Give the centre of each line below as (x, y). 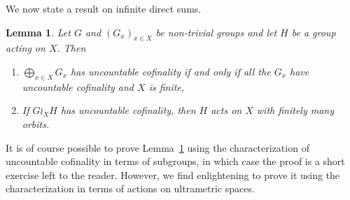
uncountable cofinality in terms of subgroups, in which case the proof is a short (175, 161)
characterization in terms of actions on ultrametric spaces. (130, 188)
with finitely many (295, 110)
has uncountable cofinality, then (128, 110)
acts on (226, 110)
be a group (314, 32)
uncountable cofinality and (78, 86)
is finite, (167, 86)
